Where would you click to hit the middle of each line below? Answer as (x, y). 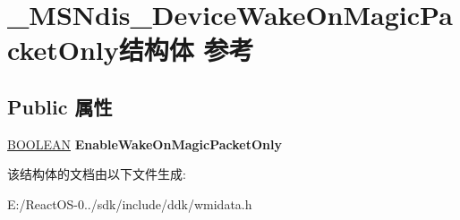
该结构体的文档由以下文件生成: (97, 174)
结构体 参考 (186, 50)
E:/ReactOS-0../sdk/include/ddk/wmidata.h (130, 203)
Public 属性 (60, 106)
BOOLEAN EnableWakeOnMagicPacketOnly (145, 144)
